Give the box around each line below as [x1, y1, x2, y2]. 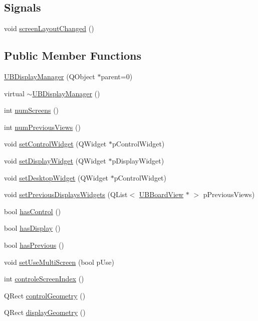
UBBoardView [139, 189, 184, 200]
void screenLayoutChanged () [4, 23, 94, 34]
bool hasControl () [4, 206, 61, 216]
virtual [4, 88, 25, 98]
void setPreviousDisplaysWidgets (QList [4, 189, 128, 200]
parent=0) [101, 71, 133, 81]
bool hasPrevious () [4, 239, 64, 250]
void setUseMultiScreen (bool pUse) [4, 256, 115, 267]
